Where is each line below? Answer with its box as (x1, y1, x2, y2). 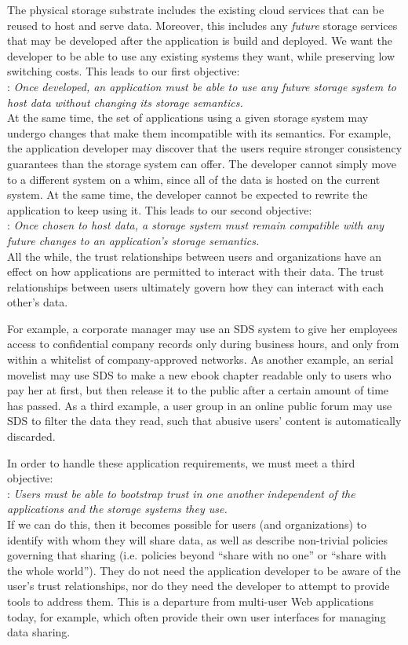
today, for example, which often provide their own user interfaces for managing (7, 608, 386, 625)
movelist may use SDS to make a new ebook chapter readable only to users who (7, 366, 392, 383)
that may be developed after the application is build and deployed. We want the (7, 32, 392, 49)
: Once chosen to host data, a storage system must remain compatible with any (7, 217, 384, 233)
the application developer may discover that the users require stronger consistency (7, 140, 403, 156)
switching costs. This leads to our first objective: (7, 63, 240, 79)
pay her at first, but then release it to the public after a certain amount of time (7, 382, 389, 398)
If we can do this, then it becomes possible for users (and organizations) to (7, 516, 366, 532)
